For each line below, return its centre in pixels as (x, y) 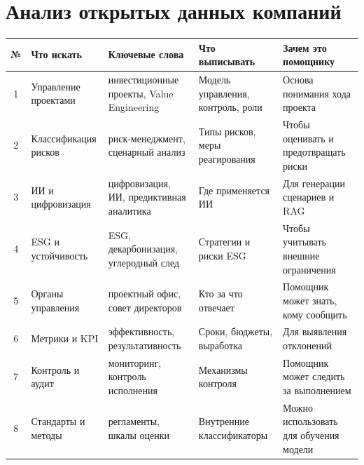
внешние (301, 255)
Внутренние (224, 421)
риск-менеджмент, (147, 138)
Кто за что (220, 294)
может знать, (310, 300)
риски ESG (222, 255)
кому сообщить (315, 314)
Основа (298, 80)
